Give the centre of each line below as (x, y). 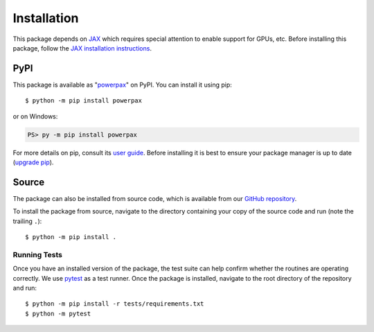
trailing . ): (27, 221)
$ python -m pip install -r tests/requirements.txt (115, 304)
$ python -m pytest (58, 313)
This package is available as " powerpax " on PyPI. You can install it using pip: (122, 85)
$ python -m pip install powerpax (83, 101)
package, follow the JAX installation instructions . (82, 48)
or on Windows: (35, 116)
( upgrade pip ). (33, 162)
